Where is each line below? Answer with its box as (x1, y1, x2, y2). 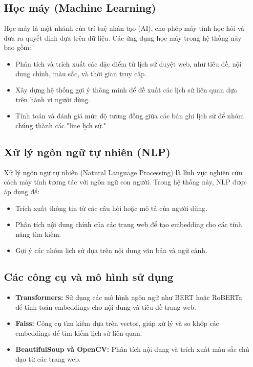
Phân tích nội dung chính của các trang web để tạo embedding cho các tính (15, 219, 242, 229)
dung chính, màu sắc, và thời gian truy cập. (15, 68, 147, 78)
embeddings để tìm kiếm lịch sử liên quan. (15, 327, 142, 338)
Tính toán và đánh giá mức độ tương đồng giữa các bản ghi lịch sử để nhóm (15, 111, 244, 121)
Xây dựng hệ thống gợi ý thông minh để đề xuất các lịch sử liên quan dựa (15, 85, 237, 95)
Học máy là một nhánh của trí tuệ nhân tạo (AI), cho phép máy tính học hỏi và (4, 23, 244, 33)
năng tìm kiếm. (15, 229, 61, 239)
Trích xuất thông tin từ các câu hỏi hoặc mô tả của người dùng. (15, 203, 208, 213)
